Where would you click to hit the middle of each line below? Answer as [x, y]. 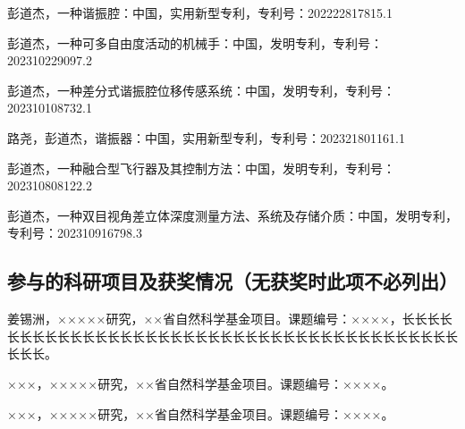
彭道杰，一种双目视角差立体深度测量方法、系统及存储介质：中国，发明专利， [232, 215]
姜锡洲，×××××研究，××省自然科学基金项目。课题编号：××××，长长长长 [230, 319]
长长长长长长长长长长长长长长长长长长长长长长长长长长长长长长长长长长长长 [232, 336]
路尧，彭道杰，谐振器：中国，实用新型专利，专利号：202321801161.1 [206, 137]
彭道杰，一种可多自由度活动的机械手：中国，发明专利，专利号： [195, 42]
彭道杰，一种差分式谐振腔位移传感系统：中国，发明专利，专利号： [201, 90]
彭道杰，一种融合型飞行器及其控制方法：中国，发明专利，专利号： [201, 168]
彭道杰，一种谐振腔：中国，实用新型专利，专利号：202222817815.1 [200, 13]
